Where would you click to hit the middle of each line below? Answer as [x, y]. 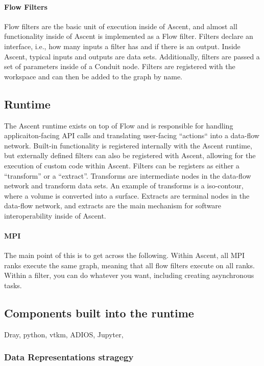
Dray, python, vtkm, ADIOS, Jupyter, [64, 334]
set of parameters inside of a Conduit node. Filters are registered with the [120, 66]
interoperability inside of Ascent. [55, 215]
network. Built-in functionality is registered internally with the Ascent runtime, [128, 145]
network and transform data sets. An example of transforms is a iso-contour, [124, 186]
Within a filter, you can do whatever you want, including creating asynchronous [129, 275]
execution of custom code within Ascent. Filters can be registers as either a [122, 165]
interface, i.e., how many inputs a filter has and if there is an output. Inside [122, 46]
